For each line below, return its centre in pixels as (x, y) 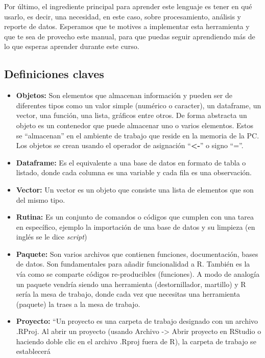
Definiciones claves (54, 74)
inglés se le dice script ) (52, 237)
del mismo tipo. (41, 199)
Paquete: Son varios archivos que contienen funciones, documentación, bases (137, 254)
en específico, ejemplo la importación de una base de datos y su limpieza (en (136, 226)
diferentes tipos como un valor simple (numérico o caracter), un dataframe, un (139, 105)
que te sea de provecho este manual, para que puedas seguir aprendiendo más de (130, 36)
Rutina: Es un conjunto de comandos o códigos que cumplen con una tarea (135, 217)
